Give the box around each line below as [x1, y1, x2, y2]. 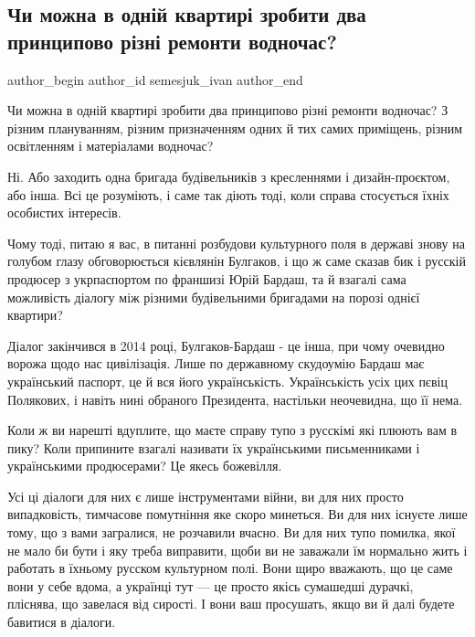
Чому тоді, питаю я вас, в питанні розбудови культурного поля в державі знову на [7, 233, 465, 252]
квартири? [7, 305, 63, 324]
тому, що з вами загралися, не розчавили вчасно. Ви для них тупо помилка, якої [7, 523, 456, 542]
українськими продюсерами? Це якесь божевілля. [7, 456, 282, 475]
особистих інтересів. [7, 203, 121, 222]
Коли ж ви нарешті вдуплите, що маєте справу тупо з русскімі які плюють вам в [7, 420, 458, 440]
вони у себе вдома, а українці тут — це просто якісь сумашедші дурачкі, [7, 576, 414, 595]
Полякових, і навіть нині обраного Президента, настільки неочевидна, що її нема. [7, 389, 463, 409]
